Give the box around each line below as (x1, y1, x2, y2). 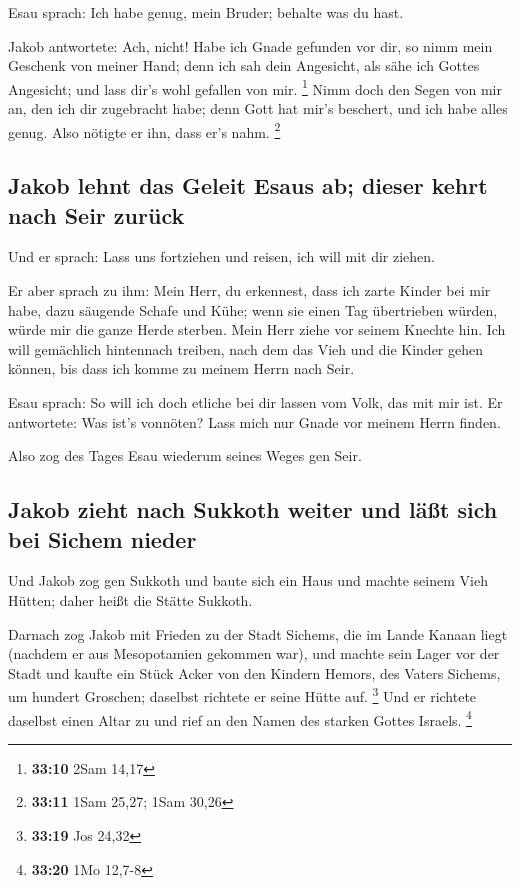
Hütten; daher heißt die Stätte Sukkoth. (8, 590, 253, 610)
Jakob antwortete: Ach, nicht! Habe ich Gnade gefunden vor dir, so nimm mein (8, 35, 493, 56)
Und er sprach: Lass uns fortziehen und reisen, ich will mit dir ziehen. (8, 246, 435, 267)
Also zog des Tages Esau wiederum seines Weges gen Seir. (8, 445, 362, 466)
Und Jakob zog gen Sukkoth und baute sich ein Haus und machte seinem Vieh (8, 570, 488, 591)
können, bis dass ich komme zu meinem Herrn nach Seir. (8, 358, 355, 379)
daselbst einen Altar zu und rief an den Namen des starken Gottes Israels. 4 (8, 706, 472, 730)
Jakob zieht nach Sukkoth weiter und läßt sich (8, 494, 498, 525)
